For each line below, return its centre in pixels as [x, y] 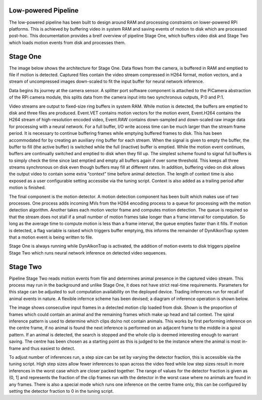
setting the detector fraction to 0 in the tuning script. [61, 391]
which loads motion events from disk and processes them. [67, 42]
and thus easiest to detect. [49, 348]
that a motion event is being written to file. [51, 237]
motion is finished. [27, 188]
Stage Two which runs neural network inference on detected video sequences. [88, 253]
